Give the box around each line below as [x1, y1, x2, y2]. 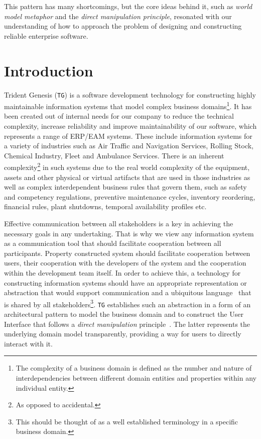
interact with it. [4, 338, 53, 348]
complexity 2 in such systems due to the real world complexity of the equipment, [4, 160, 250, 172]
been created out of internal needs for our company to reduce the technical [4, 111, 234, 121]
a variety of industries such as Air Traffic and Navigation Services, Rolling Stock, [4, 140, 253, 151]
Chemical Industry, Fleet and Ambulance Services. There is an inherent [4, 150, 224, 160]
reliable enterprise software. [4, 30, 88, 41]
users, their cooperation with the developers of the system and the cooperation [4, 257, 246, 268]
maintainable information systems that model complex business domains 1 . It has [4, 100, 252, 111]
